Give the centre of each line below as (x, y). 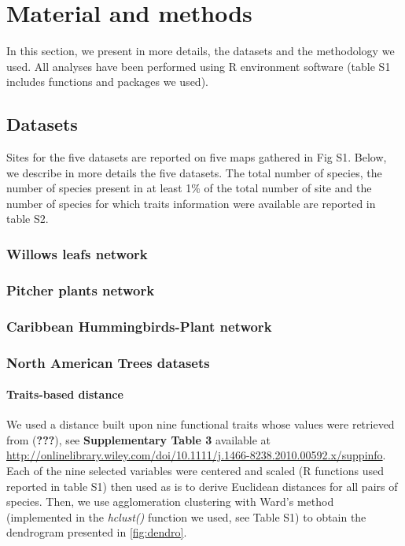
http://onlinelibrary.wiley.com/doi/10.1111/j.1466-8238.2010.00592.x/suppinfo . (196, 455)
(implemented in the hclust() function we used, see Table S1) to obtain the (186, 516)
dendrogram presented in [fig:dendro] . (97, 532)
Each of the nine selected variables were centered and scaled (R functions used (195, 471)
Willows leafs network (77, 254)
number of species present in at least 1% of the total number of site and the (189, 188)
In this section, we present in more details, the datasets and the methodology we (201, 51)
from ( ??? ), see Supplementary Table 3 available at (139, 439)
